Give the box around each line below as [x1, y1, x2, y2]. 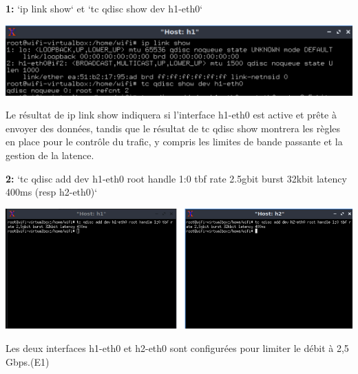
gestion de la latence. [6, 148, 94, 163]
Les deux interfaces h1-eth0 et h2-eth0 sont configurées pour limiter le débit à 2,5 [6, 341, 349, 355]
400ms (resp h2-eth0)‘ [6, 185, 98, 199]
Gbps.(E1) [6, 354, 50, 368]
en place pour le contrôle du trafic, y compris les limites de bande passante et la [6, 134, 343, 149]
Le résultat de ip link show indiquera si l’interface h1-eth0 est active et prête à [6, 107, 337, 122]
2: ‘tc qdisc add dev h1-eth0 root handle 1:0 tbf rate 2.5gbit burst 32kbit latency [6, 171, 347, 185]
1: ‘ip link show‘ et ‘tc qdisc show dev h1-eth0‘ [6, 1, 203, 15]
